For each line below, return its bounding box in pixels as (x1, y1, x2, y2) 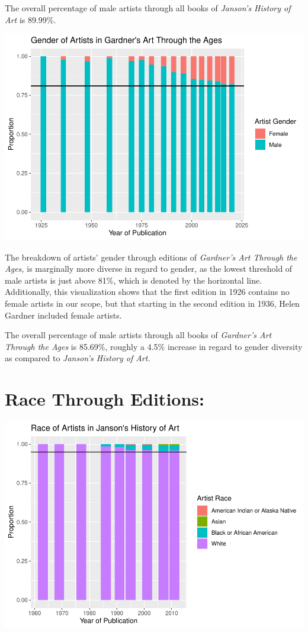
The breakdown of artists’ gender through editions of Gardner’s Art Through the (5, 250, 297, 263)
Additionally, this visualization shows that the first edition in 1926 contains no (5, 285, 290, 298)
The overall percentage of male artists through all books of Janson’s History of (5, 2, 291, 14)
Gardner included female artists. (5, 309, 122, 321)
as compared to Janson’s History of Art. (5, 352, 150, 364)
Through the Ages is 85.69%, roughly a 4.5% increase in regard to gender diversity (5, 340, 303, 352)
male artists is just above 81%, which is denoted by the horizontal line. (5, 274, 262, 286)
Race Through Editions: (5, 387, 204, 411)
